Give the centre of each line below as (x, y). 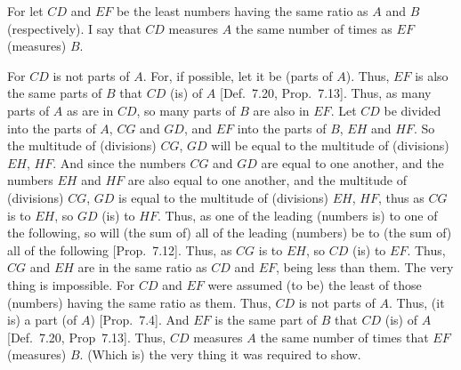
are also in (281, 110)
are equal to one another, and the (352, 162)
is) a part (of (42, 320)
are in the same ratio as (142, 267)
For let (25, 11)
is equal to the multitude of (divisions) (224, 197)
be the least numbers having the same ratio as (242, 11)
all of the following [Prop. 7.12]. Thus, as (120, 249)
